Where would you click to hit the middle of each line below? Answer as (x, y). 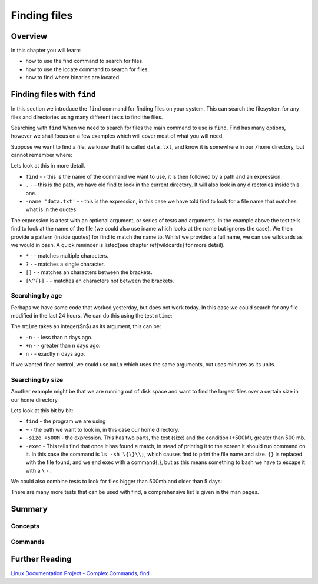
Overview (29, 36)
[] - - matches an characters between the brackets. (89, 272)
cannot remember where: (42, 155)
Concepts (25, 526)
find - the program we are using (66, 421)
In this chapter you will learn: (46, 51)
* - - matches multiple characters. (67, 256)
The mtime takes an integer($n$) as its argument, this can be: (86, 326)
